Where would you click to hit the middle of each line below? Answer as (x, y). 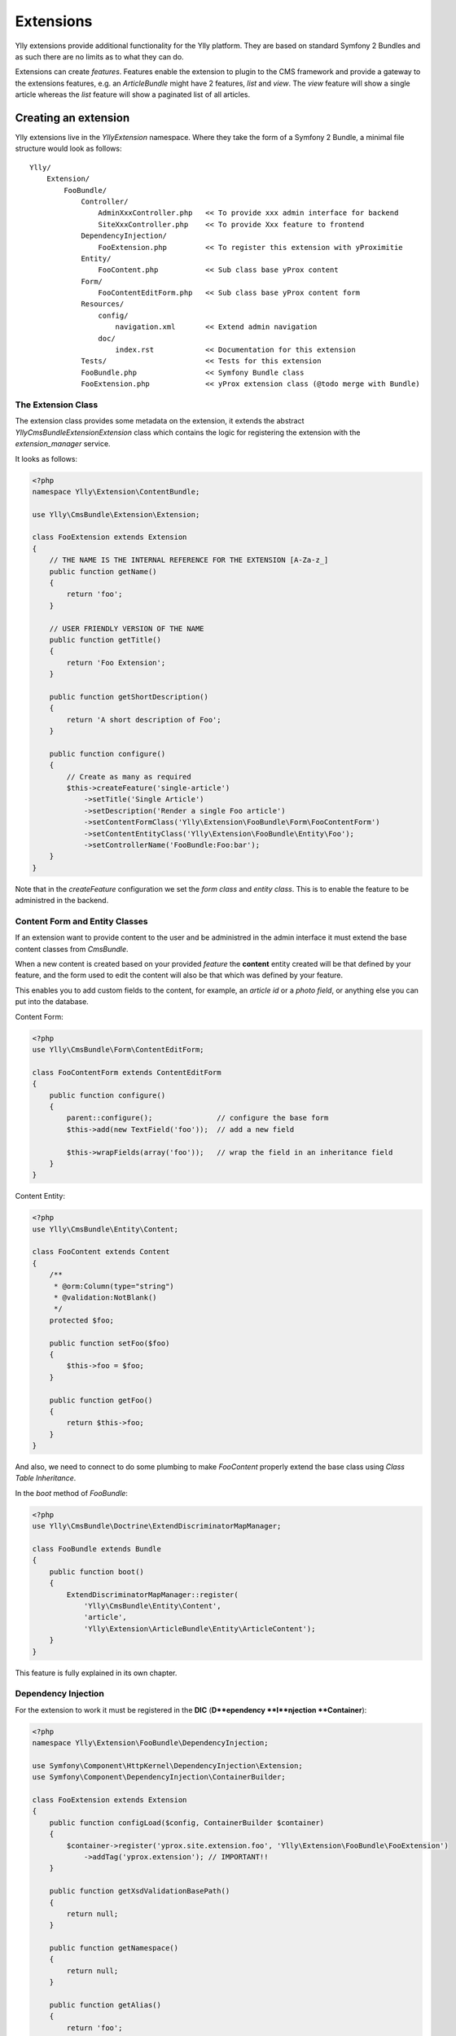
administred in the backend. (62, 901)
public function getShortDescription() (129, 697)
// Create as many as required (129, 777)
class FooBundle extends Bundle (97, 1549)
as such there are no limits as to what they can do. (99, 56)
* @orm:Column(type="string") (114, 1286)
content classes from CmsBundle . (72, 949)
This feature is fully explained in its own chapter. (96, 1673)
